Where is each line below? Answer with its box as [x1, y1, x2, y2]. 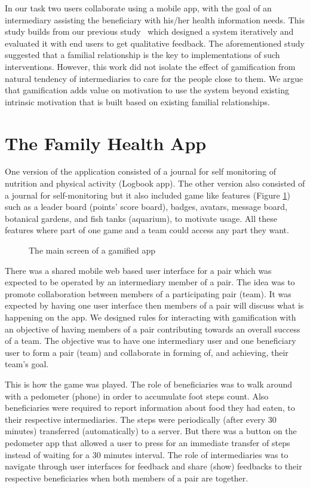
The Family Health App [5, 130, 207, 155]
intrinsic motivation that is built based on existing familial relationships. [5, 95, 270, 108]
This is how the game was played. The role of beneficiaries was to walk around [5, 377, 293, 390]
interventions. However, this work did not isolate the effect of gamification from [5, 60, 296, 72]
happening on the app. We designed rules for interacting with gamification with [5, 311, 296, 323]
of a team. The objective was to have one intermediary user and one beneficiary [5, 334, 296, 347]
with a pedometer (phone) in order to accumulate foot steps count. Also [5, 389, 269, 402]
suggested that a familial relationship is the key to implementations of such [5, 48, 280, 61]
